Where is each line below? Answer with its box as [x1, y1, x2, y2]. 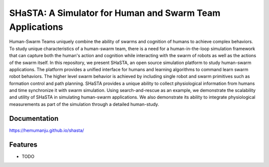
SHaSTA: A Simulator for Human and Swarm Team [9, 7, 221, 18]
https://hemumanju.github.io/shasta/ [9, 127, 84, 133]
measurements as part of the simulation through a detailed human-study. [9, 101, 159, 107]
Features [9, 140, 37, 149]
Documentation [9, 114, 59, 123]
